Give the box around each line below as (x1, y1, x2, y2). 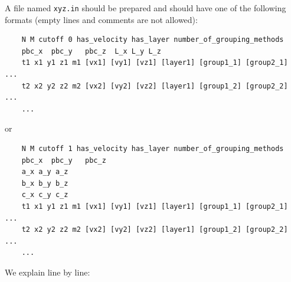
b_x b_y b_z (21, 179, 68, 188)
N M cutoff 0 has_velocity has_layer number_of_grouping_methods (21, 35, 284, 44)
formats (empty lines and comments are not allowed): (5, 13, 198, 25)
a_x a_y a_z (21, 168, 68, 176)
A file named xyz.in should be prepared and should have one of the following (5, 2, 286, 14)
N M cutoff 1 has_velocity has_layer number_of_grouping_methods (21, 145, 284, 153)
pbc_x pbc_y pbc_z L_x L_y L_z (21, 47, 161, 55)
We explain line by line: (5, 265, 90, 278)
